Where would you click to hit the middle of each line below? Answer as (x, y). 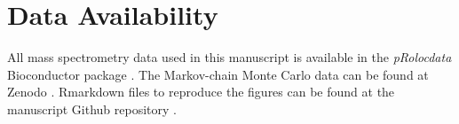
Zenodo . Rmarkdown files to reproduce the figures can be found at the (201, 92)
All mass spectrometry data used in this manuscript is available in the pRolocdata (229, 57)
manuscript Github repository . (92, 108)
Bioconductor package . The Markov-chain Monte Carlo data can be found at (218, 74)
